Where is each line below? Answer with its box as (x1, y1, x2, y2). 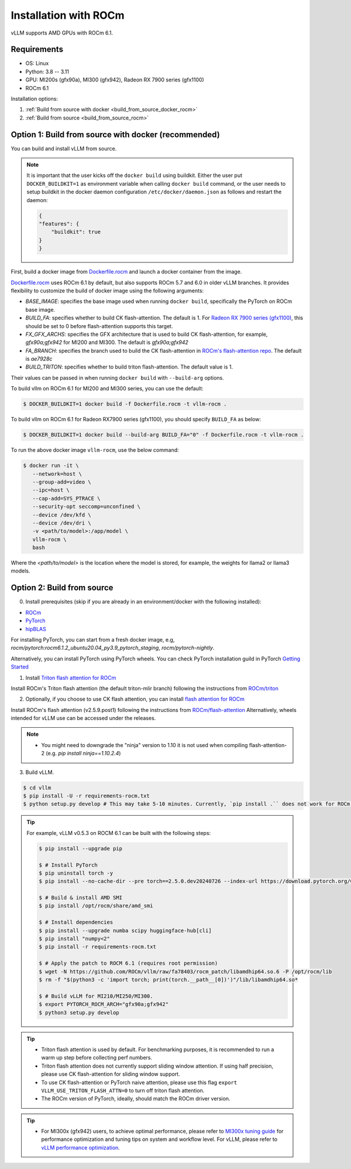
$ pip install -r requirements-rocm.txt (39, 943, 156, 950)
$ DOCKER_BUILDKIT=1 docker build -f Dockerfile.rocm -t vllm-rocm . (23, 401, 227, 407)
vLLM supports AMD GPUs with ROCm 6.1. (11, 29, 113, 36)
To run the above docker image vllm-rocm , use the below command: (11, 447, 180, 454)
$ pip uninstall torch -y (39, 870, 113, 876)
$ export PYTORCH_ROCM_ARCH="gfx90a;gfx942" (39, 1001, 169, 1008)
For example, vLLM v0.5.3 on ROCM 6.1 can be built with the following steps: (26, 829, 211, 836)
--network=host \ (32, 471, 82, 477)
